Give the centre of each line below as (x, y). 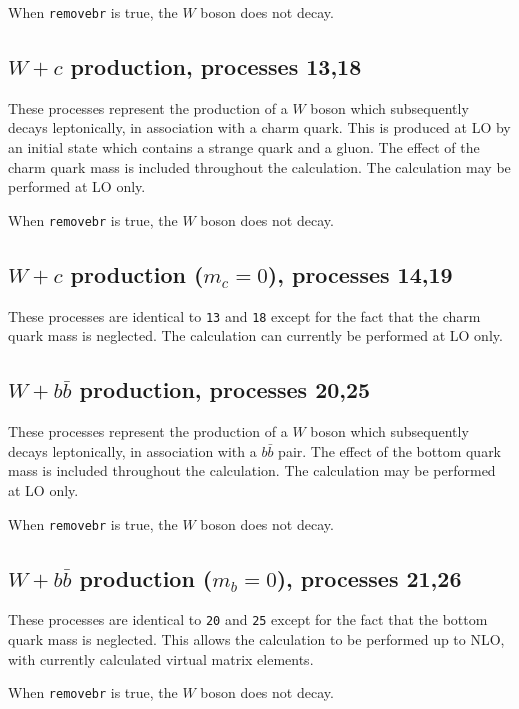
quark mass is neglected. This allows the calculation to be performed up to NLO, (256, 639)
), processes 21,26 (369, 577)
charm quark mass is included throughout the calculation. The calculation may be (259, 166)
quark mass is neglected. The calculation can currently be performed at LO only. (255, 335)
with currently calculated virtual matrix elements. (161, 658)
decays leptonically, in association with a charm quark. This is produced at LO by (259, 127)
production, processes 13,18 (216, 66)
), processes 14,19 (360, 273)
